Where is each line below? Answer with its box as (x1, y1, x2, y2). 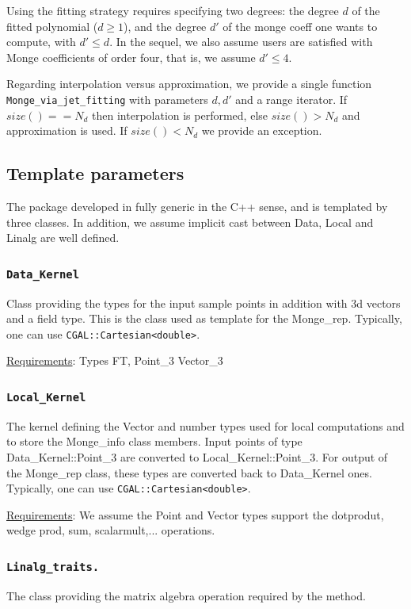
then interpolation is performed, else (92, 106, 268, 123)
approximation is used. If (6, 122, 127, 139)
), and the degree (124, 17, 207, 34)
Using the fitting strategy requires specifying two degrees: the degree (6, 2, 339, 18)
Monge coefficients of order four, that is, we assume (6, 48, 256, 65)
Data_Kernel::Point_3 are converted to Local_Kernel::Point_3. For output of (6, 448, 388, 465)
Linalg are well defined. (6, 229, 120, 246)
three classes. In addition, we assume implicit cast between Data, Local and (6, 213, 374, 230)
